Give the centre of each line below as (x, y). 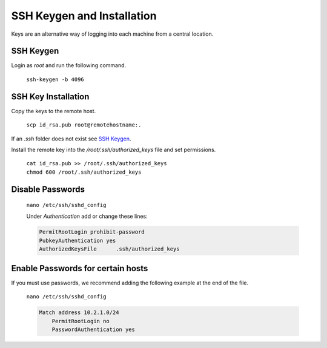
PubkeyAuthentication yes (78, 240)
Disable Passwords (48, 189)
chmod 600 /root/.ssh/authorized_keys (84, 172)
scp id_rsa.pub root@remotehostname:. (84, 125)
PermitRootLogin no (81, 321)
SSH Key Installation (50, 97)
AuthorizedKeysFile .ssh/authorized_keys (109, 249)
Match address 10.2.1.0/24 (79, 313)
